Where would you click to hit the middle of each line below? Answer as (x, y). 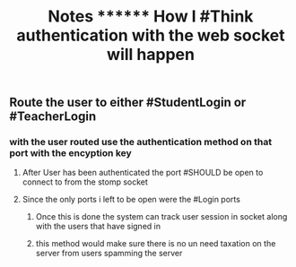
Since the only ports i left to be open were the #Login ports (131, 200)
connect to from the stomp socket (85, 182)
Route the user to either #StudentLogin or (128, 103)
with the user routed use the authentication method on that (140, 142)
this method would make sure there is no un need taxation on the (156, 244)
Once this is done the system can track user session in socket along (161, 217)
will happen (151, 55)
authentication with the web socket (151, 35)
